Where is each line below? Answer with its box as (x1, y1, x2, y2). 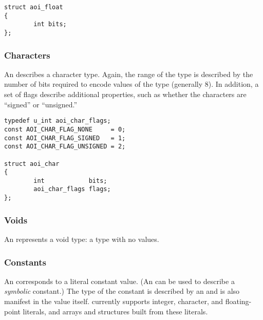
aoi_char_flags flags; (33, 185, 111, 193)
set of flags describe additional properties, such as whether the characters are (4, 89, 247, 100)
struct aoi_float (4, 4, 63, 11)
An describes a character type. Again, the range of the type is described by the (4, 68, 253, 79)
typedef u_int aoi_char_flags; (4, 117, 111, 125)
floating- (225, 296, 252, 306)
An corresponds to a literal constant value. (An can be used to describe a (4, 275, 235, 286)
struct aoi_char (4, 160, 60, 167)
